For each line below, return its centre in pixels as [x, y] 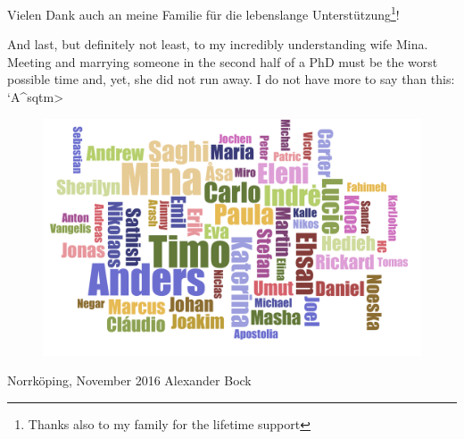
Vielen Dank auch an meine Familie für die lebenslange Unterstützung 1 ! [203, 13]
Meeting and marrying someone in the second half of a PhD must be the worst [223, 61]
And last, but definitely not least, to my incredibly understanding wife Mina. [218, 44]
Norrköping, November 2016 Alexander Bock [129, 380]
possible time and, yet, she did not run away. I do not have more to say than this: [231, 79]
